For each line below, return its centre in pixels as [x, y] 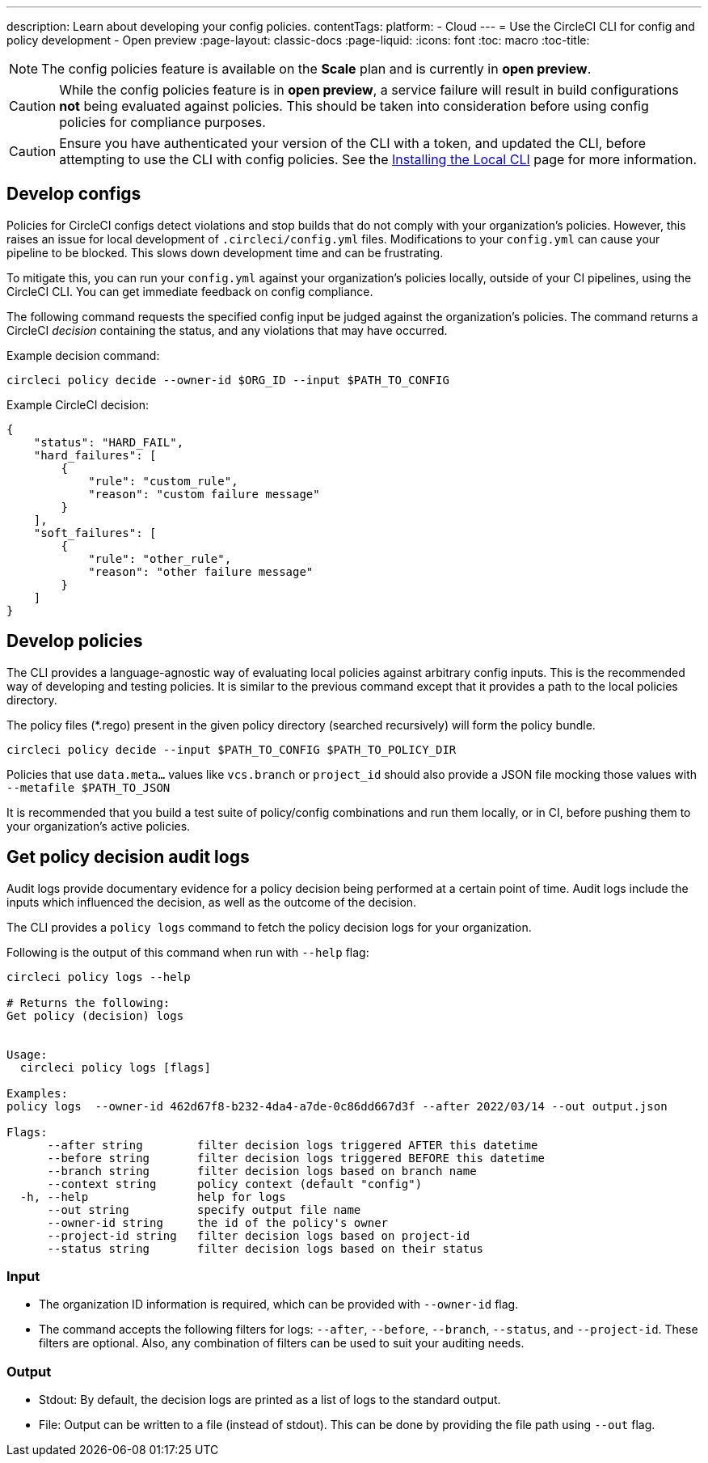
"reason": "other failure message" [201, 571]
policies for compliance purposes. [162, 122]
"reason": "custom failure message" [204, 494]
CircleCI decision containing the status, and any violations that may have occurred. [227, 330]
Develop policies [75, 641]
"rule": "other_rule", [160, 558]
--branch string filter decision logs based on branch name [262, 1171]
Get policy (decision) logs [95, 1015]
